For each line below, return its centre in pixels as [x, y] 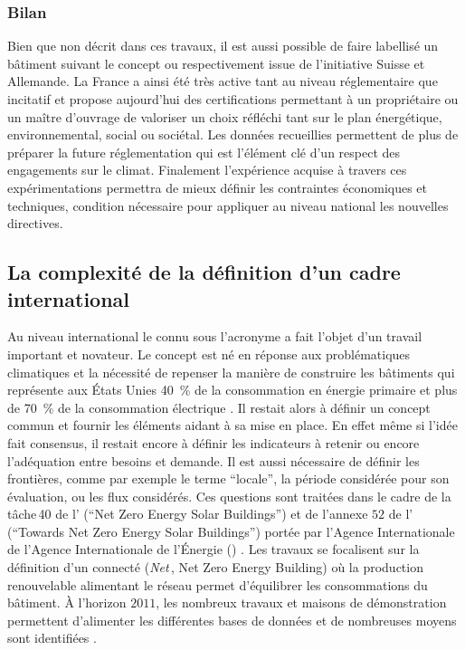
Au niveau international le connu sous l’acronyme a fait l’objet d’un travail [215, 336]
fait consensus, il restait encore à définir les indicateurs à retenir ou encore [214, 442]
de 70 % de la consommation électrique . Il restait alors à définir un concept [219, 407]
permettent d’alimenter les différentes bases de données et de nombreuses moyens [232, 620]
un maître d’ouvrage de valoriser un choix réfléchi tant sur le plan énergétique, [225, 116]
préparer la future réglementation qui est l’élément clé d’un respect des [204, 152]
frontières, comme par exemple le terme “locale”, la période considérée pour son [228, 478]
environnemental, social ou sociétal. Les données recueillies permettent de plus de [233, 134]
